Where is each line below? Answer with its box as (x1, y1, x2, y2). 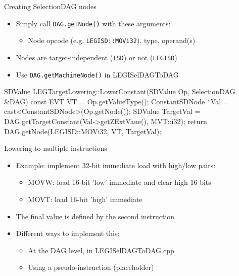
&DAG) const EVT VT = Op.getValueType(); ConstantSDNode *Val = (4, 96, 229, 106)
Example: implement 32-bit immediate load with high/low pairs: (16, 160, 216, 170)
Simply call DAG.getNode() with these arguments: (16, 18, 171, 28)
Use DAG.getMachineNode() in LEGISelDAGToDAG (16, 69, 179, 80)
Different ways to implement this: (16, 228, 120, 239)
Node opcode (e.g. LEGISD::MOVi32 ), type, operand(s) (28, 35, 196, 46)
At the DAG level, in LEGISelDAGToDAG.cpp (28, 245, 174, 255)
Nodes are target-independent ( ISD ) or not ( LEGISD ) (16, 52, 177, 62)
